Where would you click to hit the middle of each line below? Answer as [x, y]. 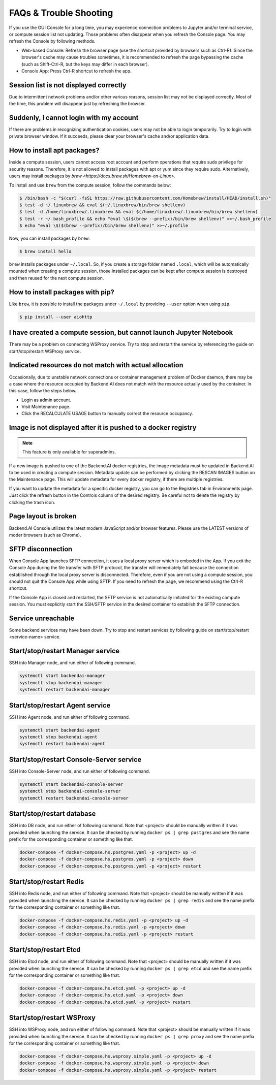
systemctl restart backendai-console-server [74, 798]
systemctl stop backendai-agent [59, 737]
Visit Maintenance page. [46, 407]
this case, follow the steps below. [43, 391]
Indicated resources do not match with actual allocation [96, 365]
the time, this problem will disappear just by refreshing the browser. [77, 104]
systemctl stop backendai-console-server [70, 791]
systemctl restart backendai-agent [62, 744]
